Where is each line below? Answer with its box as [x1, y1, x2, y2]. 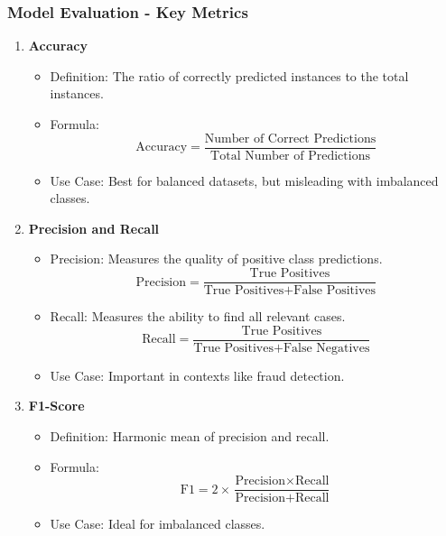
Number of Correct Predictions [204, 132, 376, 145]
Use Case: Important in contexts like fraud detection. [50, 365, 345, 384]
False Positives [293, 284, 376, 298]
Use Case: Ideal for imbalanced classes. [50, 514, 265, 533]
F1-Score [28, 396, 85, 415]
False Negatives [283, 341, 370, 355]
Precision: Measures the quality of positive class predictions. [50, 249, 383, 268]
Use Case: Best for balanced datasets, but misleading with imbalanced [50, 171, 439, 189]
